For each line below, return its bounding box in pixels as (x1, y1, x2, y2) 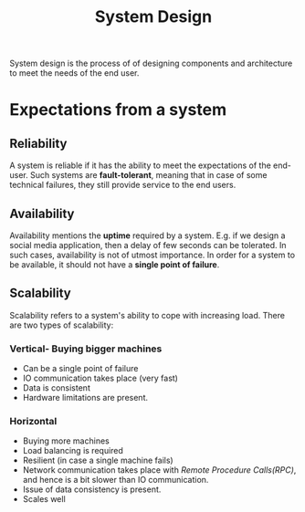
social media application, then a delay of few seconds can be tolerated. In (9, 240, 287, 250)
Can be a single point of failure (22, 363, 139, 374)
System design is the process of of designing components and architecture (9, 57, 293, 69)
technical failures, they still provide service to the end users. (9, 180, 237, 191)
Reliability (9, 135, 68, 152)
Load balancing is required (22, 445, 123, 456)
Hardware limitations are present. (22, 392, 149, 403)
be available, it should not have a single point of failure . (9, 259, 220, 270)
